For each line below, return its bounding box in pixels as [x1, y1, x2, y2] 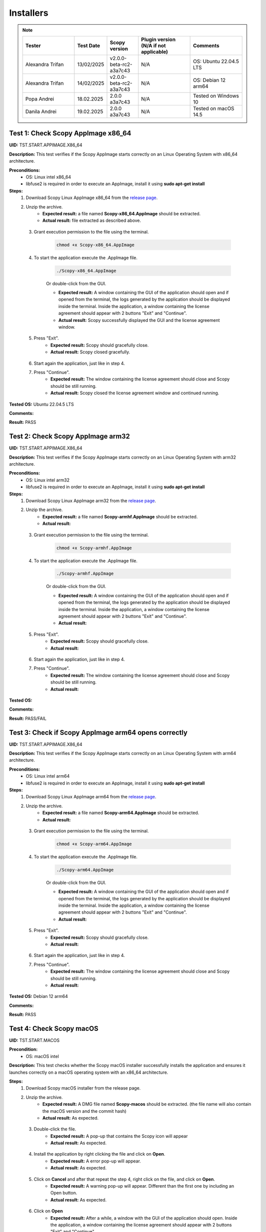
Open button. [50, 1190, 77, 1196]
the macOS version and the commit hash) [42, 1108, 127, 1114]
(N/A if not [141, 42, 166, 49]
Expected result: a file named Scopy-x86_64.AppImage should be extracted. [42, 210, 201, 216]
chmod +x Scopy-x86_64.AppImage [56, 242, 135, 247]
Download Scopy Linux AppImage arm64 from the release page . [26, 794, 157, 800]
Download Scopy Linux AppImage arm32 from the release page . [26, 498, 156, 504]
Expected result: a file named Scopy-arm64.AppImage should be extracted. [42, 810, 199, 816]
